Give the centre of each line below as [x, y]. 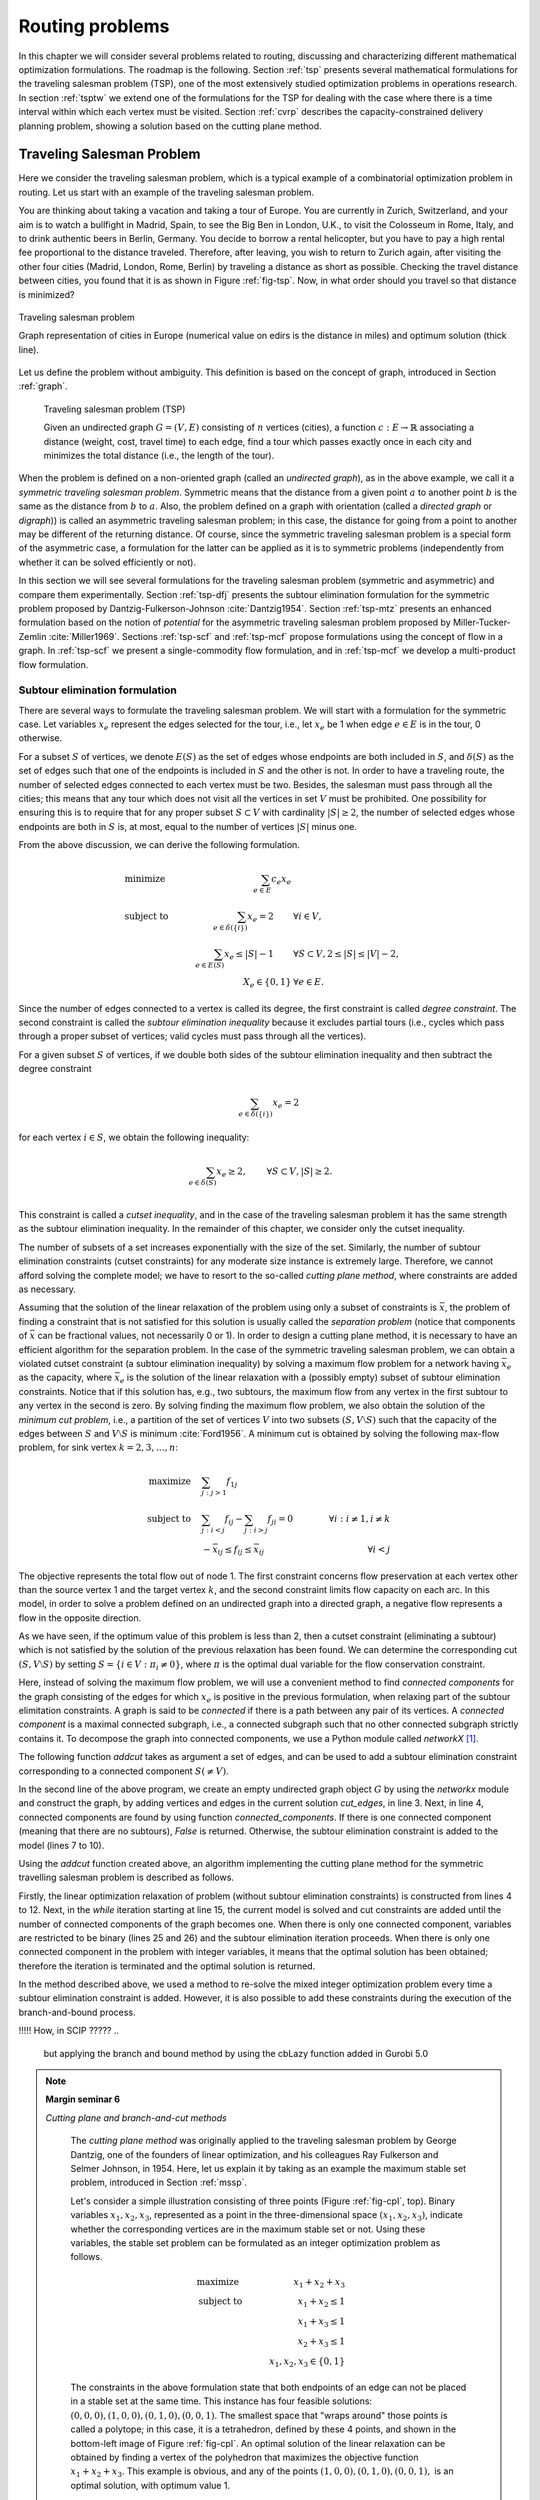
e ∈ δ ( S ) [202, 1183]
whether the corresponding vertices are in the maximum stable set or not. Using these [248, 2229]
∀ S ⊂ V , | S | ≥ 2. [299, 1171]
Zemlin [32, 636]
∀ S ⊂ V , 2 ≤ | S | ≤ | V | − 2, [346, 954]
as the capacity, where [65, 1377]
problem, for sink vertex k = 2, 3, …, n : [98, 1447]
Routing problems [94, 26]
